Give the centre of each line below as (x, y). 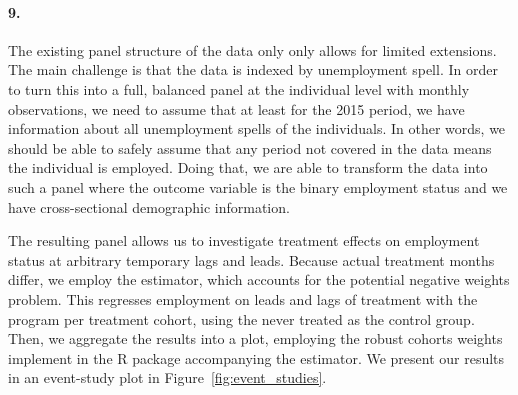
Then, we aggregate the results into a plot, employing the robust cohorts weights (255, 338)
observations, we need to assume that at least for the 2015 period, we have (236, 108)
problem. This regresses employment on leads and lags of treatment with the (243, 298)
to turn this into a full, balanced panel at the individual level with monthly (239, 88)
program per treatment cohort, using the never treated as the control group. (241, 318)
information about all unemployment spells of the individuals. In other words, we (257, 128)
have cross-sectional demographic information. (149, 206)
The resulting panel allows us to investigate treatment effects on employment (244, 240)
